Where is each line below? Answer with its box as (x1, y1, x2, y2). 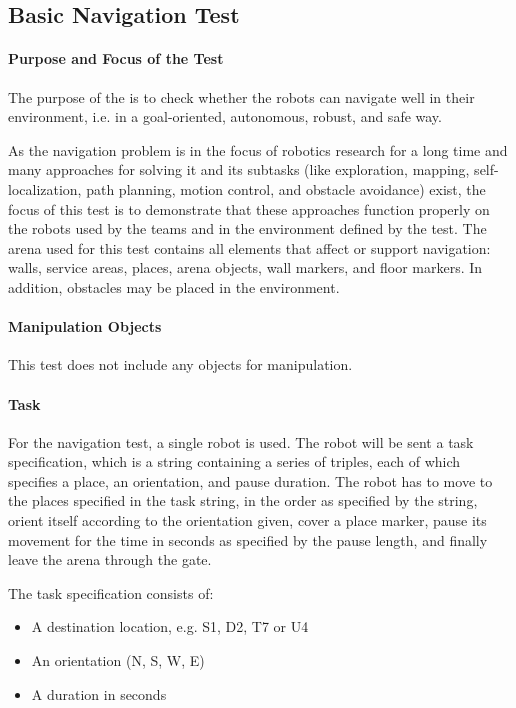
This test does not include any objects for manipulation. (8, 354, 353, 375)
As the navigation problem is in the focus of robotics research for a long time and (8, 139, 508, 160)
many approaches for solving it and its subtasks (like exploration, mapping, (8, 159, 470, 180)
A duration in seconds (31, 683, 167, 704)
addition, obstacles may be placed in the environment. (8, 276, 340, 297)
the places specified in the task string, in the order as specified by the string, (8, 490, 478, 511)
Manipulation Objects (8, 316, 162, 337)
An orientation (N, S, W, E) (31, 650, 205, 671)
